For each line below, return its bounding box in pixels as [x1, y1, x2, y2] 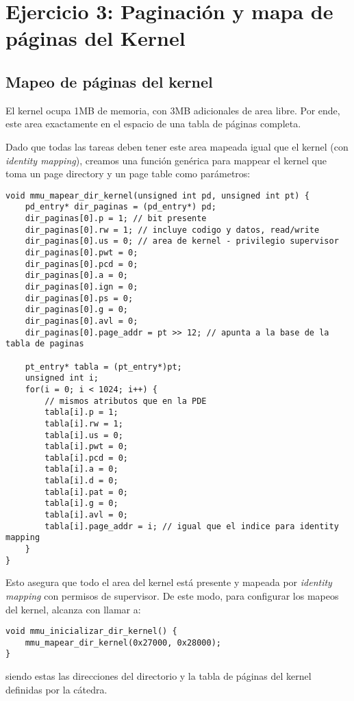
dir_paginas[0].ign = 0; [25, 281, 138, 292]
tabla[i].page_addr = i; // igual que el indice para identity [45, 521, 339, 531]
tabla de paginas [5, 339, 84, 349]
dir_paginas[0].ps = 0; [25, 293, 134, 303]
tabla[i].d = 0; [45, 476, 118, 486]
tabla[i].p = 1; [45, 407, 118, 418]
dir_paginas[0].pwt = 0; [25, 248, 138, 258]
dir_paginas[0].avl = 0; [25, 316, 138, 326]
